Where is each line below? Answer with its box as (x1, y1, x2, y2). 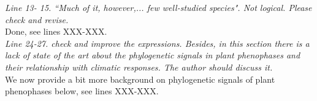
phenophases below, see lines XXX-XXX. (5, 85, 159, 97)
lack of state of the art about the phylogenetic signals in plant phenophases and (5, 49, 300, 61)
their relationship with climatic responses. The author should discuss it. (5, 60, 273, 73)
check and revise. (5, 13, 69, 26)
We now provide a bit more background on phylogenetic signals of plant (5, 72, 275, 85)
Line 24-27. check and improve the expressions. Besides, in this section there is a (5, 37, 310, 49)
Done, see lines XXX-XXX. (5, 25, 107, 38)
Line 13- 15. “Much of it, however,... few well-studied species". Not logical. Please (5, 1, 312, 13)
